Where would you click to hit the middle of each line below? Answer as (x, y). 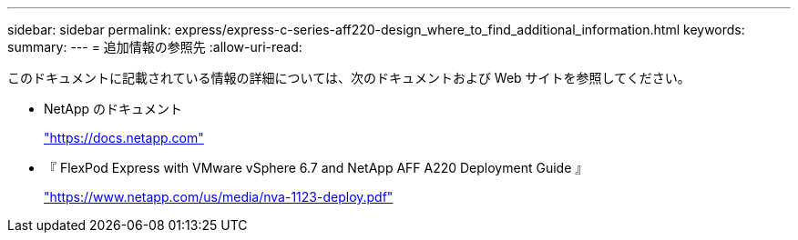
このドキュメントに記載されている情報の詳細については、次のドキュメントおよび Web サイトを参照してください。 (349, 78)
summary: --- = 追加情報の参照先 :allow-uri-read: (155, 47)
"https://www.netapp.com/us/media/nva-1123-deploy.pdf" (219, 197)
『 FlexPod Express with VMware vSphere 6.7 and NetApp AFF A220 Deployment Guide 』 (316, 168)
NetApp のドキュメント (113, 109)
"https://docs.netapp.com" (124, 138)
